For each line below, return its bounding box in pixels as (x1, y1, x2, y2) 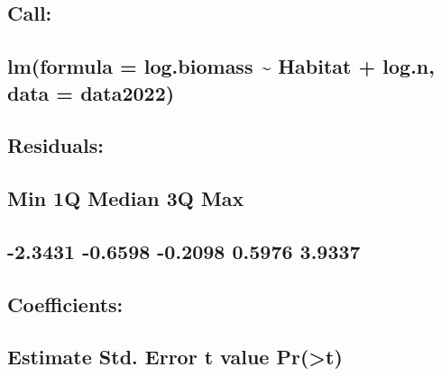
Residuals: (7, 131, 104, 159)
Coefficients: (7, 290, 124, 318)
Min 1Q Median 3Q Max (7, 184, 244, 212)
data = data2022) (7, 78, 175, 106)
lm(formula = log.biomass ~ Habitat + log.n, (7, 52, 435, 80)
